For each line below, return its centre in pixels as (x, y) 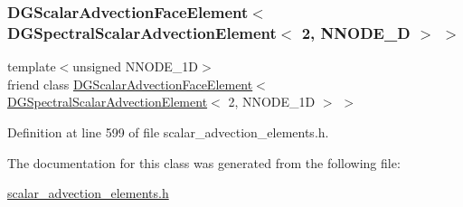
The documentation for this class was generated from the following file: (204, 162)
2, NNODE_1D (272, 102)
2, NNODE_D (356, 32)
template (32, 66)
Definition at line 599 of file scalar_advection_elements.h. (168, 132)
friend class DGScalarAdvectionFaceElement (130, 84)
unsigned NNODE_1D (136, 66)
